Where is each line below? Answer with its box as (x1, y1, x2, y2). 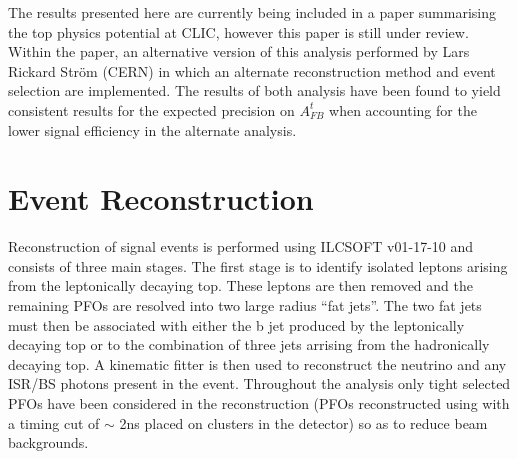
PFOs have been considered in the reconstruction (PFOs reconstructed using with (8, 393, 510, 414)
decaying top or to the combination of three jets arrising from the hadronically (8, 334, 490, 355)
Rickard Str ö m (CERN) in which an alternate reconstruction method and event (8, 60, 496, 81)
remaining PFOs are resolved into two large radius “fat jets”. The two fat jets (8, 295, 482, 316)
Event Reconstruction (8, 178, 314, 219)
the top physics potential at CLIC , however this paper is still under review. (8, 21, 469, 42)
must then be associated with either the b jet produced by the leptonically (8, 314, 465, 335)
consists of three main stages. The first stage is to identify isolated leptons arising (8, 255, 508, 276)
